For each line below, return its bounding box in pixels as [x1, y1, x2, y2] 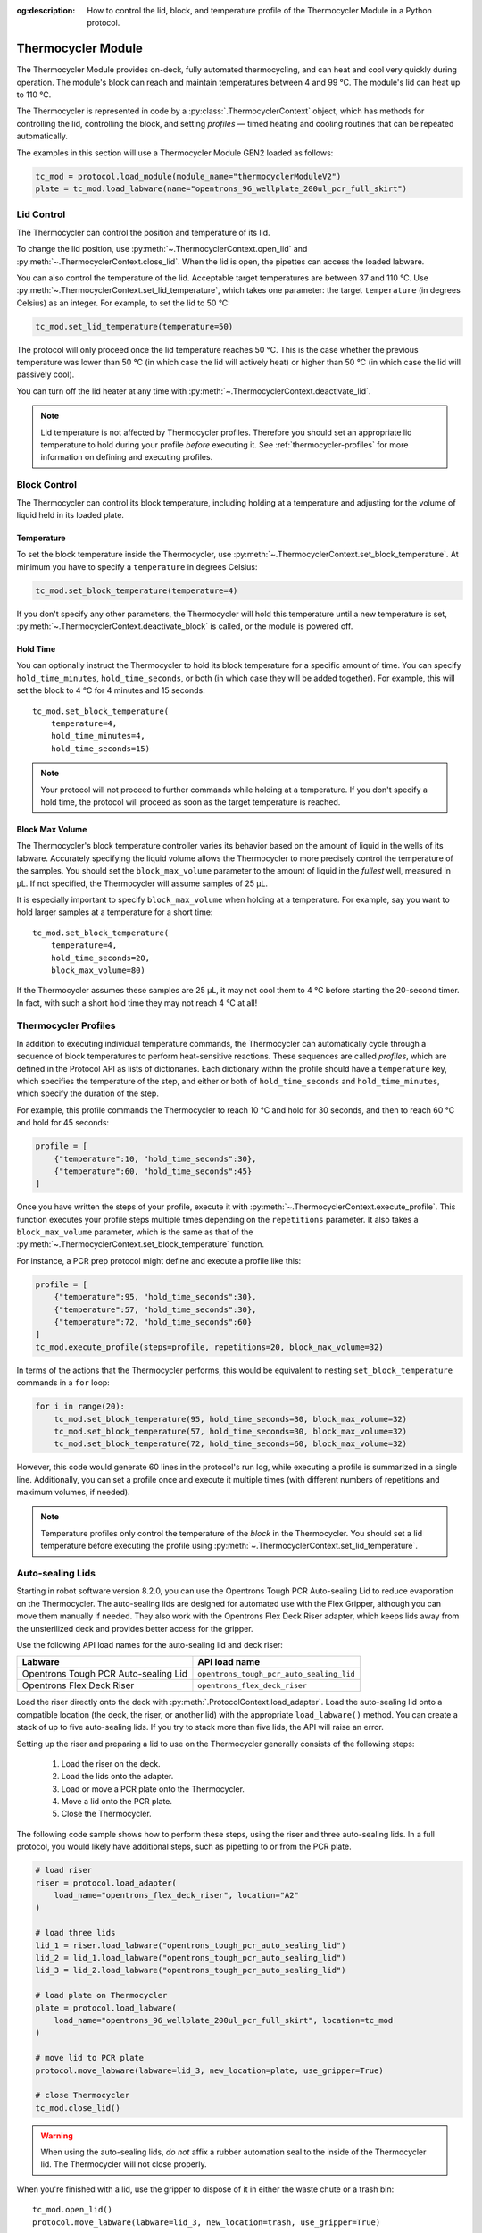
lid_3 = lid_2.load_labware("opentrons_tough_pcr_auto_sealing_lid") [35, 1965, 346, 1976]
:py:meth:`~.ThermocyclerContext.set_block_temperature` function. [16, 1239, 265, 1250]
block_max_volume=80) [50, 965, 146, 975]
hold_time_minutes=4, [50, 731, 146, 741]
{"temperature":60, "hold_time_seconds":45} [54, 1166, 253, 1176]
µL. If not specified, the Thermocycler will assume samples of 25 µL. [16, 878, 268, 889]
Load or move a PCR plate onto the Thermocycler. [61, 1783, 245, 1794]
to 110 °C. [16, 89, 52, 100]
